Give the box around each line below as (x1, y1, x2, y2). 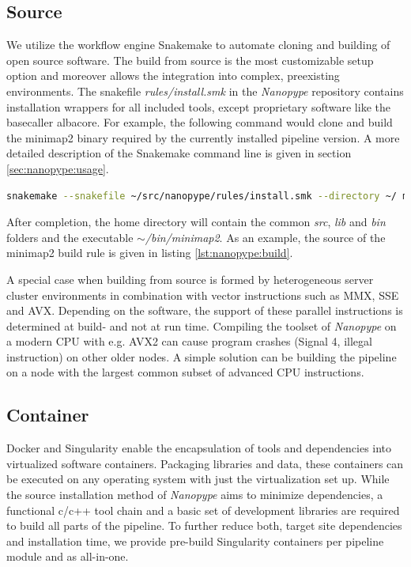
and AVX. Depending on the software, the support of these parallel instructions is (6, 302, 403, 319)
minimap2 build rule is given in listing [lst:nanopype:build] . (6, 244, 293, 261)
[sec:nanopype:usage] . (6, 160, 109, 176)
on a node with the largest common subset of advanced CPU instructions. (6, 364, 364, 380)
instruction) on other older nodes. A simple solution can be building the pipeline (6, 348, 397, 365)
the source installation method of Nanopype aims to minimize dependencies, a (6, 486, 383, 503)
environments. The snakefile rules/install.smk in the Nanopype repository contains (6, 82, 404, 99)
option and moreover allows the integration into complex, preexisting (6, 67, 340, 84)
